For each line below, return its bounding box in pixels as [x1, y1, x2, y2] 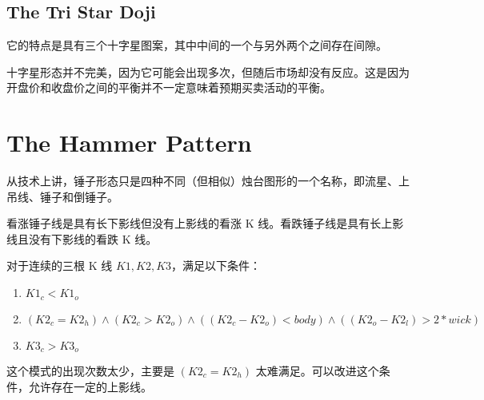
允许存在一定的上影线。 [28, 378, 152, 394]
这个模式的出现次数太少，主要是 [6, 362, 174, 378]
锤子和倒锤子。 [39, 188, 118, 204]
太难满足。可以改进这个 [255, 362, 379, 378]
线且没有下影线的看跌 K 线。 [6, 230, 158, 247]
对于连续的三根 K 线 [6, 257, 113, 274]
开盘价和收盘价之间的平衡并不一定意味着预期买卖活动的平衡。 [6, 79, 331, 96]
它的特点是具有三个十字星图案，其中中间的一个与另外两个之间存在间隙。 [6, 37, 387, 53]
